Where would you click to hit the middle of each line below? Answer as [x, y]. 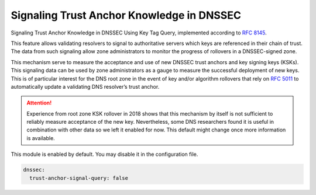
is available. [41, 138]
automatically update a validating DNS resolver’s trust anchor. [85, 86]
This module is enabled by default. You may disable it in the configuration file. [104, 154]
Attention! [39, 103]
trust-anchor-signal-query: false [79, 178]
